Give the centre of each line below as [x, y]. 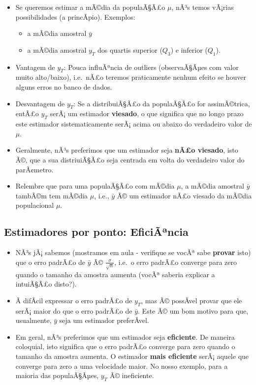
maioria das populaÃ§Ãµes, [57, 375]
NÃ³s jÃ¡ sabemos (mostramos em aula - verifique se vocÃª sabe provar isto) [133, 252]
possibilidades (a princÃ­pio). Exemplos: [75, 16]
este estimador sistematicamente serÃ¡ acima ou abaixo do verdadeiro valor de [134, 124]
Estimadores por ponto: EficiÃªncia [96, 232]
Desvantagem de [40, 103]
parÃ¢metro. [34, 169]
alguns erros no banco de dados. [64, 86]
